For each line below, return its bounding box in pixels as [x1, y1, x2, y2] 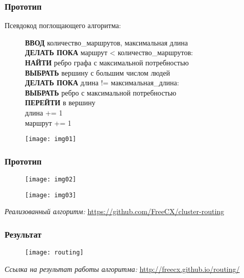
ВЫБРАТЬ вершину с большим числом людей [25, 67, 170, 78]
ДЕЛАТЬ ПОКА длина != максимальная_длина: [25, 77, 179, 88]
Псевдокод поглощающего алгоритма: [5, 20, 121, 31]
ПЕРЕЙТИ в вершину [25, 97, 95, 108]
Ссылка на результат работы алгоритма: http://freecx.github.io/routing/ [5, 263, 240, 274]
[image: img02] [25, 176, 77, 183]
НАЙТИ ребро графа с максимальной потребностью [25, 57, 189, 67]
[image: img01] [25, 135, 77, 143]
